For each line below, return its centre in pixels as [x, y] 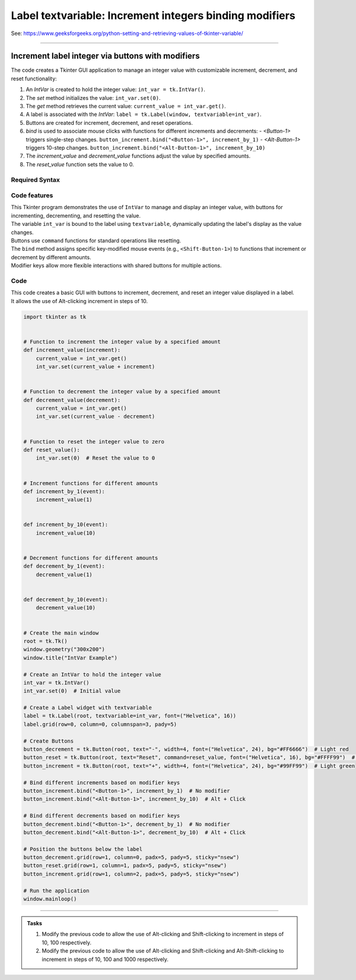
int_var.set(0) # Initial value [72, 691]
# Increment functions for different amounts [91, 483]
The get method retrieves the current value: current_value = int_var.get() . [126, 106]
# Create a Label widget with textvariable [88, 708]
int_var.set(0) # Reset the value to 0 [96, 458]
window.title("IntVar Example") [71, 658]
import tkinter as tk [55, 317]
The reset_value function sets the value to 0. [80, 164]
